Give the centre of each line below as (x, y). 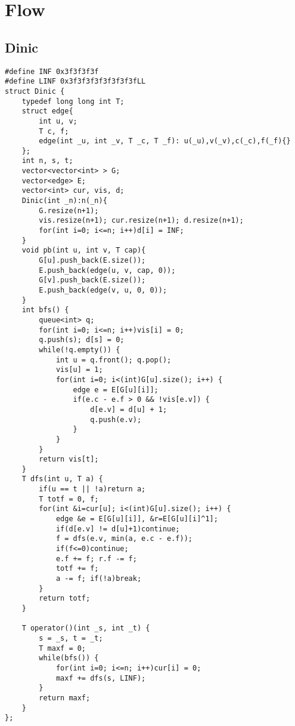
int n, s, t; (47, 161)
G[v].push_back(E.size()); (92, 280)
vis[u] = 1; (79, 370)
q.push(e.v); (116, 419)
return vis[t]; (69, 459)
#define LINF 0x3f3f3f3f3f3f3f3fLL (75, 81)
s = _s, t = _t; (71, 638)
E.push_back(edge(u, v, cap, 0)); (107, 270)
